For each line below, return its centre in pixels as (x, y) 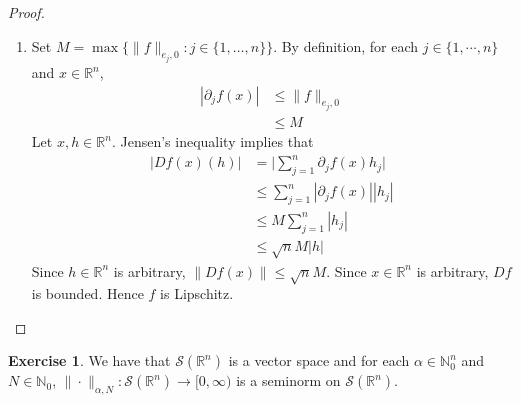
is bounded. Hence (87, 293)
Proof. (26, 12)
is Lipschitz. (197, 293)
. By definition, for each (346, 45)
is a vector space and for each (319, 360)
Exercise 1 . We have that (89, 360)
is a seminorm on (288, 380)
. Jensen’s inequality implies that (212, 141)
